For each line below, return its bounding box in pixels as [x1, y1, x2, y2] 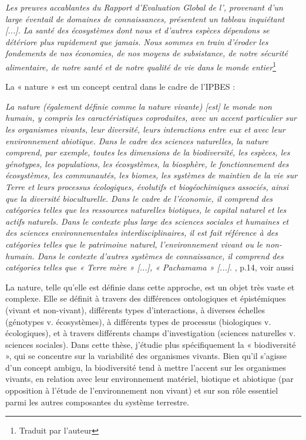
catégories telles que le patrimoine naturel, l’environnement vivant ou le [5, 238, 263, 250]
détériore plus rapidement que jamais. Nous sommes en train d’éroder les [5, 35, 268, 48]
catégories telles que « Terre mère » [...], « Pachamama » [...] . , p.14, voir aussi [5, 261, 294, 273]
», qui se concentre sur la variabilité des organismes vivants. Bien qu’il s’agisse [5, 350, 287, 362]
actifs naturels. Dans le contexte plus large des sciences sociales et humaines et [5, 215, 289, 227]
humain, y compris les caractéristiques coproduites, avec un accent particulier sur [5, 111, 297, 124]
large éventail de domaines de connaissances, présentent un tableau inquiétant [5, 12, 285, 25]
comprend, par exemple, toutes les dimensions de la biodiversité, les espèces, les [5, 146, 290, 158]
